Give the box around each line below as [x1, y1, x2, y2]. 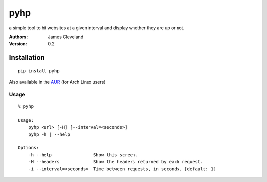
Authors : [9, 34, 28, 40]
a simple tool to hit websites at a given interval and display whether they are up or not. [9, 25, 185, 31]
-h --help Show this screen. [28, 152, 138, 158]
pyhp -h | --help [28, 131, 70, 137]
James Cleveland [48, 34, 84, 40]
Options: [18, 145, 39, 151]
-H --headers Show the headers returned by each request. [28, 159, 203, 165]
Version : [9, 41, 27, 46]
